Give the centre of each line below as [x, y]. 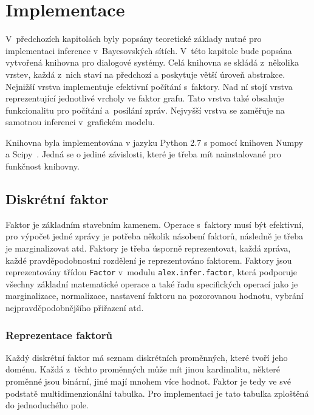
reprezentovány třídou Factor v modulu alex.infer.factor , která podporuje [151, 272]
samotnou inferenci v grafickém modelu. [80, 122]
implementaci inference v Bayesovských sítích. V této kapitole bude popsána [149, 50]
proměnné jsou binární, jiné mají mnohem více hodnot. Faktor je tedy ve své [148, 381]
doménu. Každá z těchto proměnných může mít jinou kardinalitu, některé [143, 369]
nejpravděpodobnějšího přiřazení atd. [75, 308]
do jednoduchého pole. [47, 405]
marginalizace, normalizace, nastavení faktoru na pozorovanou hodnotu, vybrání [155, 296]
